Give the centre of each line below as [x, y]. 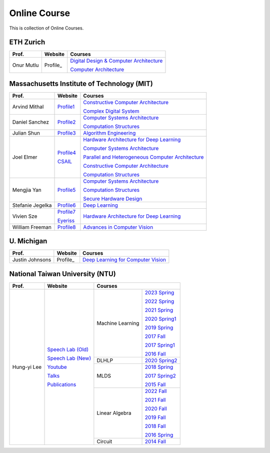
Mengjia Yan [27, 190]
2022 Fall [156, 391]
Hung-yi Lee [27, 367]
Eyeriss [66, 220]
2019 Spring [159, 328]
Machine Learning [118, 323]
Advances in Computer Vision [118, 227]
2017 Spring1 [160, 345]
